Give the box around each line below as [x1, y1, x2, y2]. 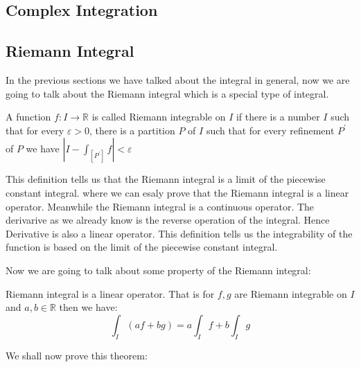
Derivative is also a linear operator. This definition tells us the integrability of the [6, 226, 353, 240]
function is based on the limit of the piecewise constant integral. [6, 240, 278, 254]
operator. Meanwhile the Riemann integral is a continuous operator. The [6, 199, 315, 213]
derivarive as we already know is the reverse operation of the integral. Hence [6, 213, 330, 227]
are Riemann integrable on [234, 286, 347, 301]
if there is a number [236, 109, 320, 124]
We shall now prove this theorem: [6, 348, 148, 362]
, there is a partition [89, 123, 175, 137]
